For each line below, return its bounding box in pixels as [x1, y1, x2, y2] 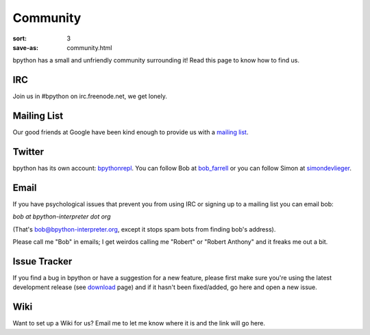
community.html [66, 43, 112, 51]
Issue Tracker [12, 256, 73, 267]
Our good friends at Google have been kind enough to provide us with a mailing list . [12, 128, 249, 136]
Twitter [12, 146, 45, 158]
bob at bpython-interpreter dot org [12, 212, 111, 221]
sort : [12, 34, 27, 42]
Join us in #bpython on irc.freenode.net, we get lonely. [12, 92, 168, 101]
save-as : [12, 43, 39, 51]
